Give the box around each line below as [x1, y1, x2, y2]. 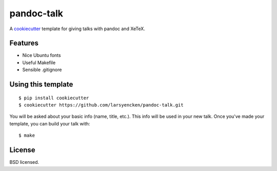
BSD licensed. [9, 159, 39, 165]
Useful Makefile [22, 59, 56, 66]
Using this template [9, 80, 73, 89]
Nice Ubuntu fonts [22, 52, 61, 58]
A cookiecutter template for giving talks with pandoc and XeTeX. [9, 26, 146, 32]
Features [9, 39, 38, 48]
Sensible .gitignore [22, 67, 62, 73]
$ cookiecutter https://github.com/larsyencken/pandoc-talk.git [18, 102, 184, 108]
